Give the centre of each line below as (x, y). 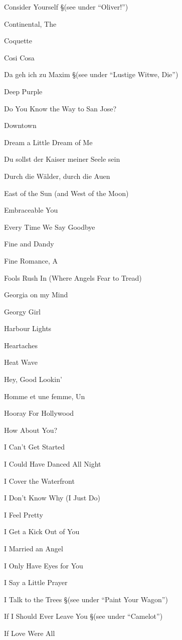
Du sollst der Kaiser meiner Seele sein (62, 159)
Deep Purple (23, 91)
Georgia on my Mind (36, 295)
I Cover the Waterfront (39, 481)
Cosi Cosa (19, 57)
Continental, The (30, 23)
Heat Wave (21, 362)
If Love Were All (30, 633)
